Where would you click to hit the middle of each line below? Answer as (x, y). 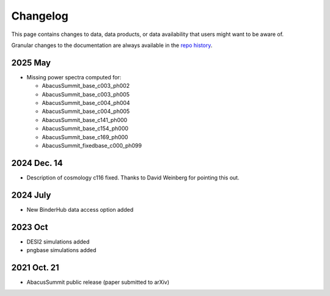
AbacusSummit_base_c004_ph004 (86, 103)
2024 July (31, 195)
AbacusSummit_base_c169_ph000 (85, 137)
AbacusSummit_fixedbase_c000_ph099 (92, 145)
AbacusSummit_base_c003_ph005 (86, 94)
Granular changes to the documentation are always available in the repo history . (112, 45)
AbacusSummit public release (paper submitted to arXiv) (98, 282)
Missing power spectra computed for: (74, 77)
